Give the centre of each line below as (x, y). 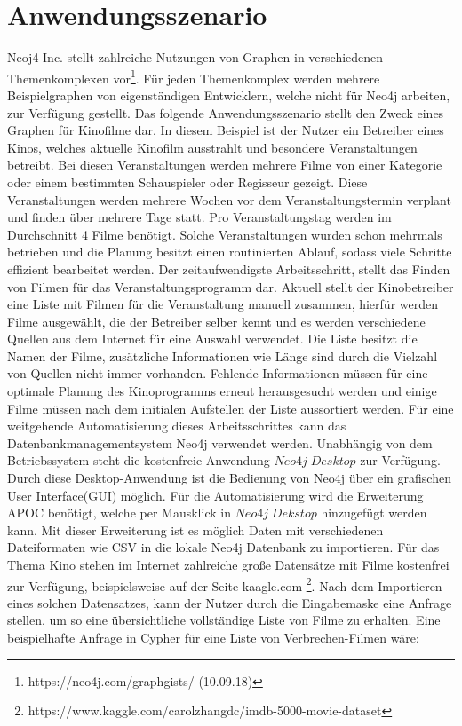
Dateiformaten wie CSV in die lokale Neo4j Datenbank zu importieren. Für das (223, 547)
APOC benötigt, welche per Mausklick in (119, 513)
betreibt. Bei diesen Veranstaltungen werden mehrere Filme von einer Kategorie (225, 165)
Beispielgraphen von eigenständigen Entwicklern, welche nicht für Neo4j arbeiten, (229, 95)
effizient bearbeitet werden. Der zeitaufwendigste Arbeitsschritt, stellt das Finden (229, 268)
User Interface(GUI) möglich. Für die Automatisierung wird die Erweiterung (215, 495)
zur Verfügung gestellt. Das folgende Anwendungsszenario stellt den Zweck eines (226, 112)
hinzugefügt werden (374, 513)
